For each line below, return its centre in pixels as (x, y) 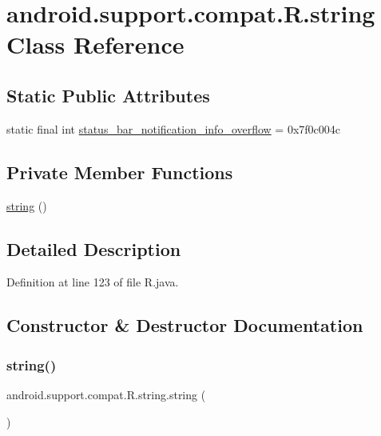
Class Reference (95, 44)
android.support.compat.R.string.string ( (106, 394)
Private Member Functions (120, 172)
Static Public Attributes (108, 95)
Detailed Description (94, 248)
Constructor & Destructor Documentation (185, 325)
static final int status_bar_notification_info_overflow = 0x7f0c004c (174, 128)
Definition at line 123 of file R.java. (93, 282)
